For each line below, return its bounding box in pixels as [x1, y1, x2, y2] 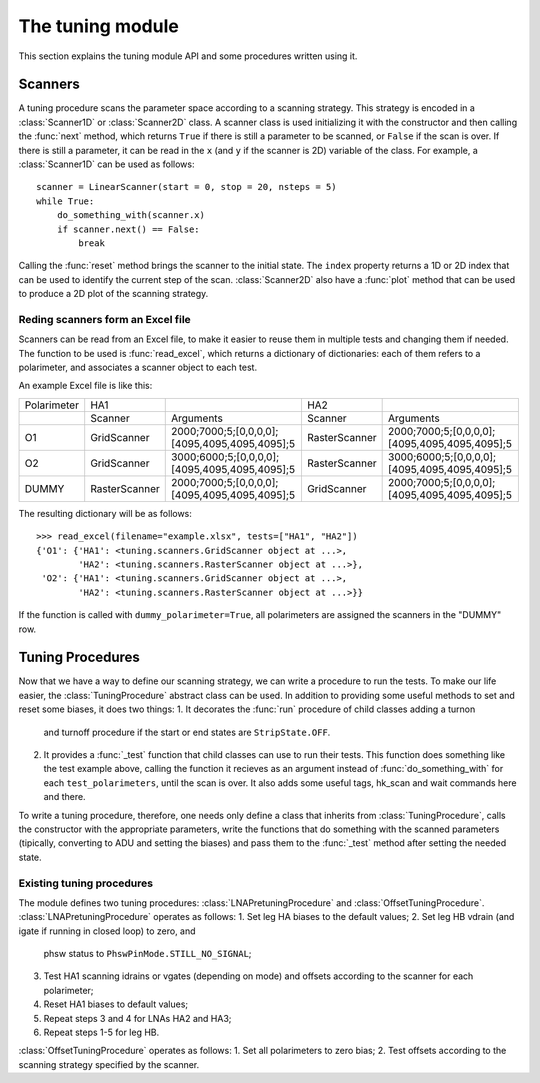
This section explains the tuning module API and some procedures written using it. [18, 50, 358, 62]
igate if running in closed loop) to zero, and [18, 925, 196, 937]
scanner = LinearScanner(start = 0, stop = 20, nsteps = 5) [36, 181, 337, 193]
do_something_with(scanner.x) [56, 210, 205, 221]
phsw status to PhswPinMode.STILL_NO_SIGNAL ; [43, 948, 252, 960]
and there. [43, 791, 86, 803]
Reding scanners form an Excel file [18, 312, 192, 326]
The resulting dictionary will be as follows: [18, 507, 192, 519]
